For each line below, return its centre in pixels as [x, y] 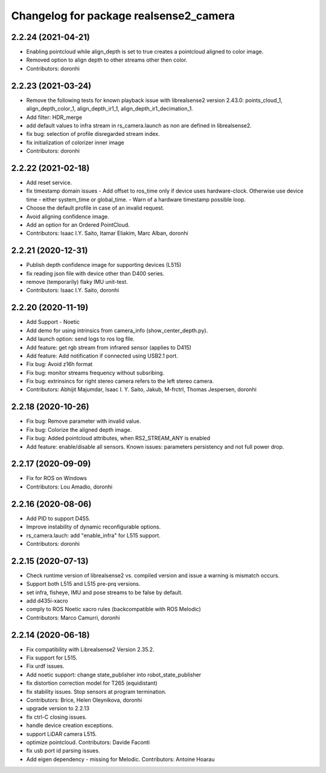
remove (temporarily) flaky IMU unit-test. [77, 282]
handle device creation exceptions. [70, 725]
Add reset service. [49, 182]
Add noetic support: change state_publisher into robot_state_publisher [114, 675]
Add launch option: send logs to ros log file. [81, 339]
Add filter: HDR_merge [54, 117]
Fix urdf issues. [45, 666]
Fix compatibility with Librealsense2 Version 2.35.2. [90, 649]
